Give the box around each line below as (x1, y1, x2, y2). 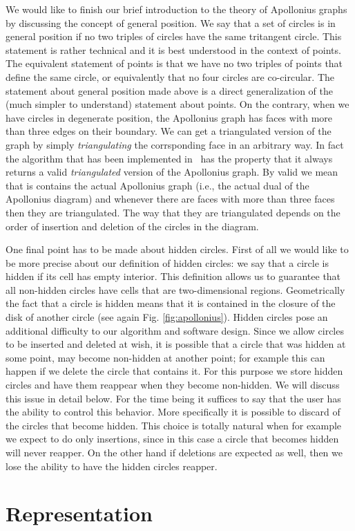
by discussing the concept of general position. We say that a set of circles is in (6, 15, 336, 30)
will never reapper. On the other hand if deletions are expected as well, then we (6, 445, 343, 459)
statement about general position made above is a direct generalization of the (6, 83, 333, 97)
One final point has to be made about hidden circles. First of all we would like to (6, 242, 349, 257)
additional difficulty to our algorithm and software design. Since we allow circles (6, 323, 344, 337)
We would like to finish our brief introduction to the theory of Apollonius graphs (6, 2, 347, 16)
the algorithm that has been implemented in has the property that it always (6, 151, 333, 165)
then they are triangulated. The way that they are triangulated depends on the (6, 205, 340, 219)
